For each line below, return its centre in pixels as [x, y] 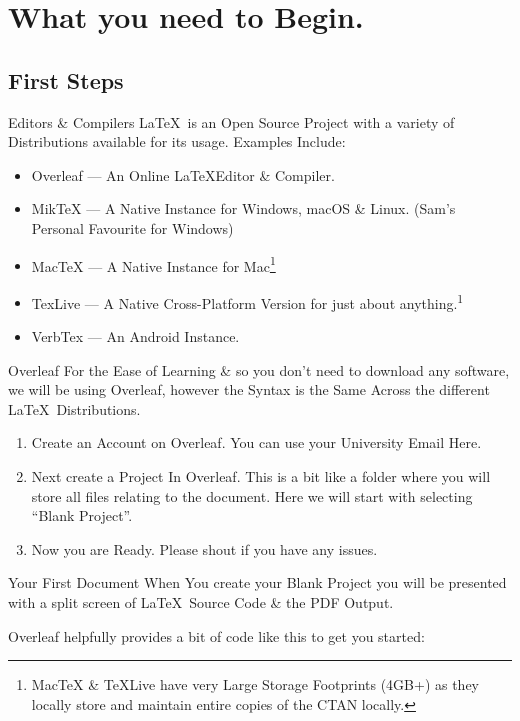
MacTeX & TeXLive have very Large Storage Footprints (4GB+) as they [255, 684]
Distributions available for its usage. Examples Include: [177, 141]
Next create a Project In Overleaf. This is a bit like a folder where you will [261, 476]
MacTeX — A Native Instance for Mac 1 [153, 264]
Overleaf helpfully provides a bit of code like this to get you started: [216, 635]
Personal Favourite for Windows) [132, 227]
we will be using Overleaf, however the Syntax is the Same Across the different [249, 389]
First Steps [66, 79]
